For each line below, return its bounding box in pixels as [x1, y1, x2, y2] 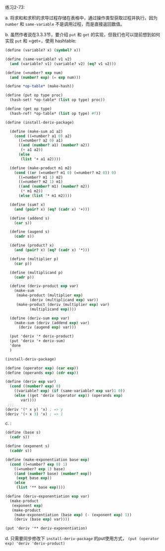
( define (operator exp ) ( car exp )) [5, 365, 79, 371]
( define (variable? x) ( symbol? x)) [5, 48, 81, 53]
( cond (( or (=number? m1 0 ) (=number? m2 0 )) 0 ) [14, 170, 116, 175]
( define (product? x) [9, 243, 55, 248]
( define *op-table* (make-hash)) [5, 84, 74, 89]
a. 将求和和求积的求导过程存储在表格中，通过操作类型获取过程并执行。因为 [5, 15, 158, 21]
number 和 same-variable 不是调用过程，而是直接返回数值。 [5, 21, 125, 27]
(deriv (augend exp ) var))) [18, 325, 77, 330]
